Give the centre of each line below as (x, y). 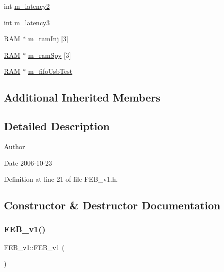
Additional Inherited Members (82, 97)
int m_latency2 (27, 6)
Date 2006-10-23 (28, 162)
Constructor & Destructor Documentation (112, 205)
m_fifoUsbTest (50, 71)
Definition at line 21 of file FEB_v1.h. (61, 179)
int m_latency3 (27, 22)
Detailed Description (57, 126)
